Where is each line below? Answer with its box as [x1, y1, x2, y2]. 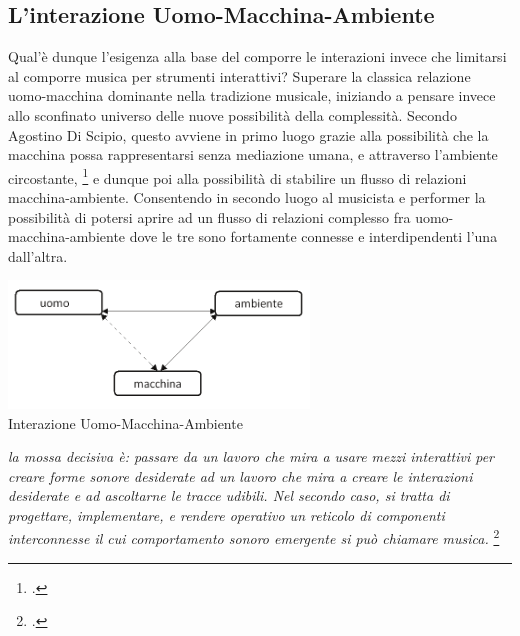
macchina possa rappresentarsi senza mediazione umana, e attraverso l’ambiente [8, 144, 498, 165]
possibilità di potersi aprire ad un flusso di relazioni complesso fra [8, 206, 411, 227]
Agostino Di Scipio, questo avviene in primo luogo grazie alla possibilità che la [8, 124, 489, 145]
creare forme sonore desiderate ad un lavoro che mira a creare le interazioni [8, 465, 473, 486]
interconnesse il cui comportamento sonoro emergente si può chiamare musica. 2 [8, 525, 500, 549]
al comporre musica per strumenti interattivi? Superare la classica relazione [8, 65, 471, 86]
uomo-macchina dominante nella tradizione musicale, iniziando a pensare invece [8, 85, 496, 106]
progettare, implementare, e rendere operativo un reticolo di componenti [8, 504, 445, 525]
